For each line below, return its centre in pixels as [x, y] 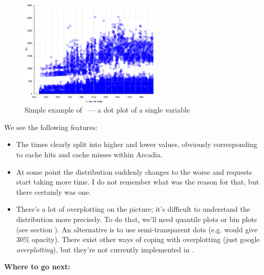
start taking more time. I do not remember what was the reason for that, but [138, 182]
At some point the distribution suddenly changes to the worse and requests [134, 171]
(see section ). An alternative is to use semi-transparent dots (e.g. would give [137, 229]
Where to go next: [37, 267]
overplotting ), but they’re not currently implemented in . [105, 249]
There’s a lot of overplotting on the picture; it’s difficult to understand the [133, 209]
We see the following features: [51, 127]
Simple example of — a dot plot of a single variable [107, 110]
